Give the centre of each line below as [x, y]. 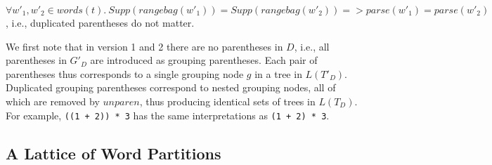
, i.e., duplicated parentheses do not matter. [100, 22]
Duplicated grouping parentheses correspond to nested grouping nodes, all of [171, 87]
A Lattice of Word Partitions [114, 153]
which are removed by [53, 101]
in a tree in [278, 73]
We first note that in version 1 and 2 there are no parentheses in [144, 46]
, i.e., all [312, 46]
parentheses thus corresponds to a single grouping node [125, 73]
